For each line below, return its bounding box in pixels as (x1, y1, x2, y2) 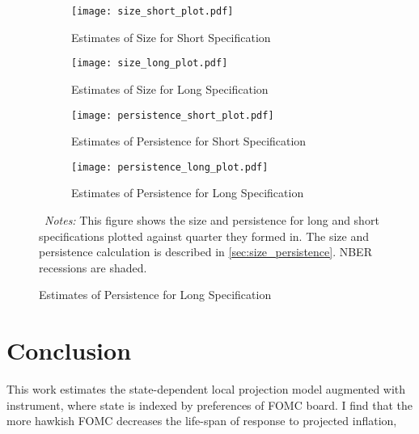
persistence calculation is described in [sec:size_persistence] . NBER (39, 243, 372, 260)
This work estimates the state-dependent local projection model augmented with (6, 381, 406, 398)
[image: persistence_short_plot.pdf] (71, 109, 274, 121)
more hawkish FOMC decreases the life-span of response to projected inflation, (6, 412, 397, 429)
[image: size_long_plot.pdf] (71, 57, 228, 70)
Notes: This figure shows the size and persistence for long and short (44, 212, 379, 228)
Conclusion (6, 334, 132, 367)
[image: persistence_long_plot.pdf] (71, 161, 269, 173)
